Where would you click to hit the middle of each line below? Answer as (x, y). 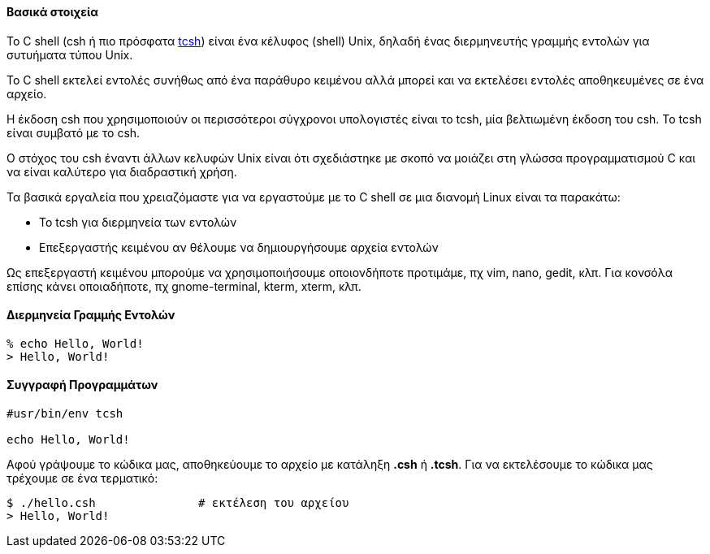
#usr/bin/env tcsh (65, 414)
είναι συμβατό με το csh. (74, 132)
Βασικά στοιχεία (53, 12)
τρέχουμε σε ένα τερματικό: (82, 478)
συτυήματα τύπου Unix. (70, 54)
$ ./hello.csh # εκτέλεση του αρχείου (178, 503)
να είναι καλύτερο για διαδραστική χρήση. (122, 171)
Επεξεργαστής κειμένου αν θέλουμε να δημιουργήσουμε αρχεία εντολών (239, 247)
